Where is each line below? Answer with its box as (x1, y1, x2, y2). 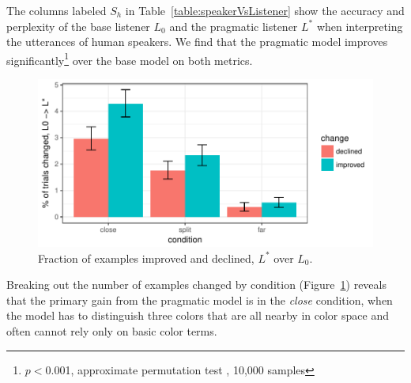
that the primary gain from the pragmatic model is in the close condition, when (6, 291, 393, 308)
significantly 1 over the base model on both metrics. (6, 49, 253, 68)
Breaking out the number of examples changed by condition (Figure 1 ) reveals (6, 276, 386, 293)
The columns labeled (6, 2, 107, 18)
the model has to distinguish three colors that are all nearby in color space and (6, 307, 389, 324)
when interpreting (316, 17, 403, 34)
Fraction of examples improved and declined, (38, 249, 255, 266)
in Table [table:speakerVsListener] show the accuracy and (125, 2, 405, 18)
